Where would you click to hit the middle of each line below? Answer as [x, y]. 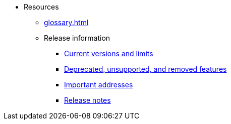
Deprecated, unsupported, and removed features [146, 69]
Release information [77, 38]
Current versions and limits [109, 53]
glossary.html [66, 22]
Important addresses [99, 85]
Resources [41, 7]
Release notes [88, 100]
